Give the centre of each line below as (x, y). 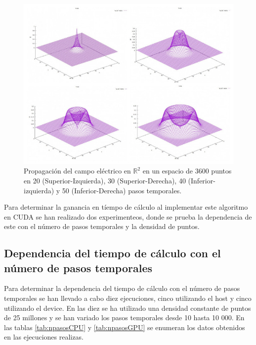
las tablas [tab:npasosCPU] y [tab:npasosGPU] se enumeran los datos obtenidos (125, 327)
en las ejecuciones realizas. (44, 337)
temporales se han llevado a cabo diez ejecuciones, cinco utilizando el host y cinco (128, 298)
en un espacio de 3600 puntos (187, 171)
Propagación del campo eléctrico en (77, 171)
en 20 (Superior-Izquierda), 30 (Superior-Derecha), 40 (105, 180)
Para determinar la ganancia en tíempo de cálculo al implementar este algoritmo (126, 207)
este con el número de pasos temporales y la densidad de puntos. (102, 226)
